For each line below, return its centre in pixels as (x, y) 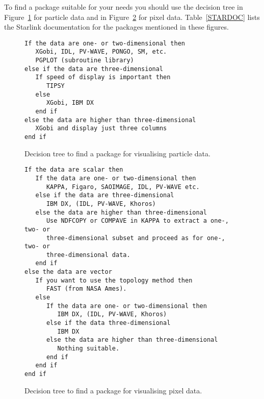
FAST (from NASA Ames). (86, 289)
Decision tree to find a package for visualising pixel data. (113, 390)
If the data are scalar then (74, 170)
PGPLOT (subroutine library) (85, 61)
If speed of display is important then (103, 77)
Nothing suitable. (88, 349)
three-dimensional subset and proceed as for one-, (136, 238)
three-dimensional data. (88, 255)
